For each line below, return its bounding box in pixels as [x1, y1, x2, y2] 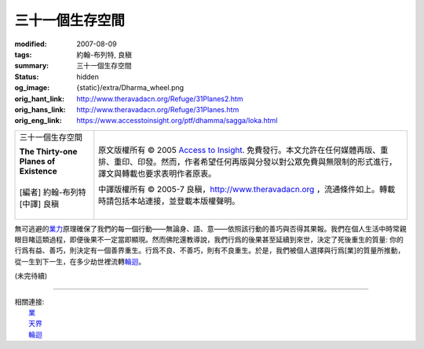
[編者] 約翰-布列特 [19, 187, 86, 198]
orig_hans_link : [14, 104, 66, 114]
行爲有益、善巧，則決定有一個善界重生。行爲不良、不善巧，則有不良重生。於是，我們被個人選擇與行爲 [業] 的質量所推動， [14, 245, 405, 255]
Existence [19, 165, 58, 176]
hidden [76, 71, 100, 82]
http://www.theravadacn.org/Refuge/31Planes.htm [76, 104, 239, 114]
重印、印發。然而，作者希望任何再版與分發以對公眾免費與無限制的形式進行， [114, 156, 397, 167]
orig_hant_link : [14, 94, 65, 104]
